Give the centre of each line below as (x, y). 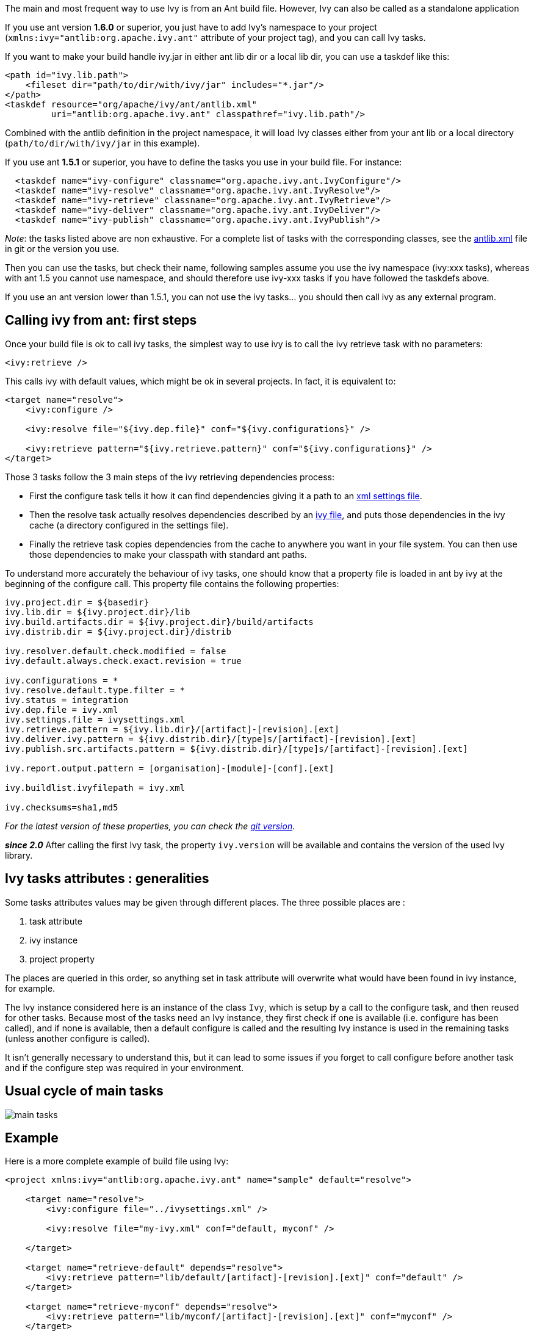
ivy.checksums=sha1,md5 (62, 807)
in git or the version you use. (62, 249)
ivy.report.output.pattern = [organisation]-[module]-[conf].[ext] (170, 768)
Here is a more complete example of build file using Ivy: (117, 1161)
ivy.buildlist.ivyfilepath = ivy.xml (95, 788)
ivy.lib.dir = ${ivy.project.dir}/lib (98, 612)
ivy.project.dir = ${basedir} (77, 602)
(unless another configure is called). (78, 1038)
